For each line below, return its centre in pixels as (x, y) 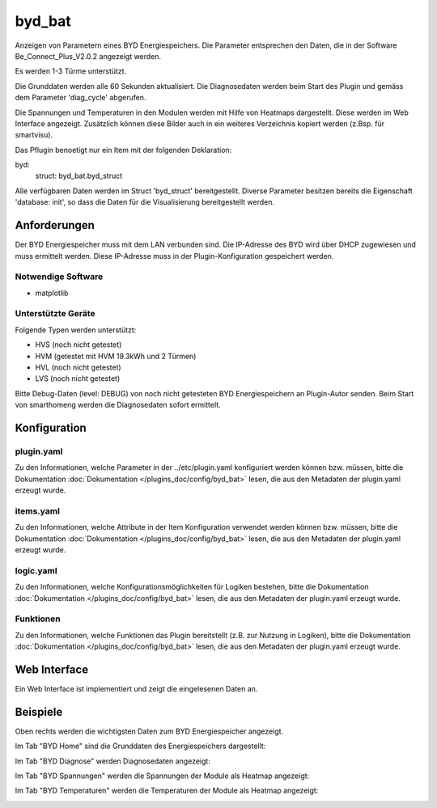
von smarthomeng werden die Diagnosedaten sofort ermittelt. (118, 405)
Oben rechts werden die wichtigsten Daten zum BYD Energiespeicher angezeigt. (149, 731)
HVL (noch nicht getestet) (78, 367)
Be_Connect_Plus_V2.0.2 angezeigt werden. (88, 56)
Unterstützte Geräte (55, 314)
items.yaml (38, 511)
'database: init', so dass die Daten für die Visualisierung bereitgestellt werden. (145, 202)
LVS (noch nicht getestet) (78, 379)
